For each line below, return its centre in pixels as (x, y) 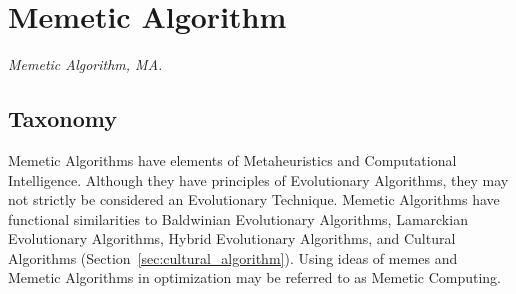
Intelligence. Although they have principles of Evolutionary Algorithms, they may (258, 179)
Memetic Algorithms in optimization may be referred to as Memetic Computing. (255, 277)
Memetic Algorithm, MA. (85, 64)
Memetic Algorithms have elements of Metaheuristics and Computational (232, 159)
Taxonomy (63, 118)
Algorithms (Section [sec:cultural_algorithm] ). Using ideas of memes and (233, 257)
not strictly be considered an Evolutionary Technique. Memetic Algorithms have (254, 199)
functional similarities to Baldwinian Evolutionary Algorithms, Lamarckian (238, 218)
